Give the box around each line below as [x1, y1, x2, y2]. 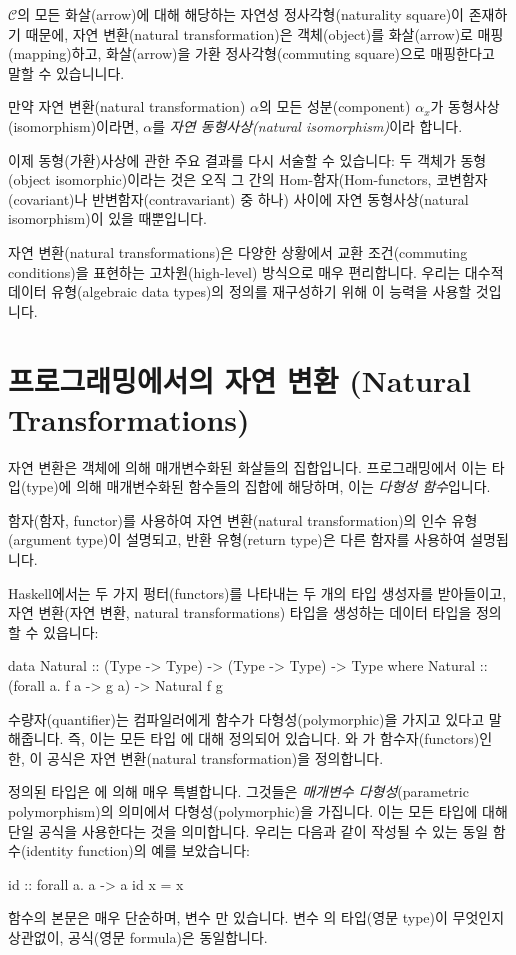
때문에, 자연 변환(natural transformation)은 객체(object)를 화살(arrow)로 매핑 [25, 23, 504, 44]
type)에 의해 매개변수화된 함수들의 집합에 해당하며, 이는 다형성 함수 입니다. [26, 476, 491, 497]
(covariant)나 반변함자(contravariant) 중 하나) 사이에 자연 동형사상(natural [8, 188, 469, 209]
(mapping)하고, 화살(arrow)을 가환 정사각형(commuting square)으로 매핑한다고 [8, 43, 495, 64]
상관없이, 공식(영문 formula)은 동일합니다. [8, 926, 268, 947]
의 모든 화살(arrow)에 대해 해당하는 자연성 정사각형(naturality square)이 [17, 4, 464, 24]
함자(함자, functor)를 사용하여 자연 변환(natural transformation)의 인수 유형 [8, 509, 478, 530]
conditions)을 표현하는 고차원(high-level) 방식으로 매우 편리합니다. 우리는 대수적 [8, 261, 504, 282]
